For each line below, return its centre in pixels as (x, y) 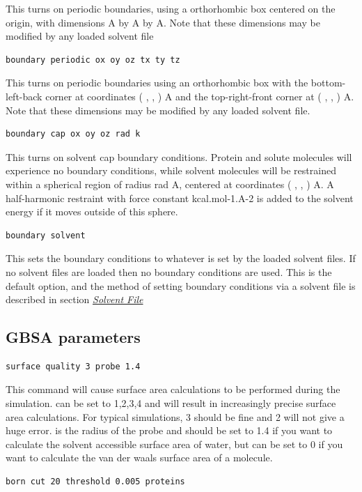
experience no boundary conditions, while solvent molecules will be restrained (171, 170)
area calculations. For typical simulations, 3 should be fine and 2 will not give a (175, 416)
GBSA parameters (73, 337)
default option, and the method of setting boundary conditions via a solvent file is (181, 285)
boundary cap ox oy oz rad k (73, 134)
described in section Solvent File (74, 299)
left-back (24, 96)
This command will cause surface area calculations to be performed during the (173, 389)
